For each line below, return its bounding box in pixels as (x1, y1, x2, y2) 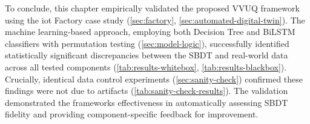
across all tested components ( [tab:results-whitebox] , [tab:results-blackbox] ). (5, 60, 287, 73)
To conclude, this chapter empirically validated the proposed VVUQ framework (5, 2, 300, 14)
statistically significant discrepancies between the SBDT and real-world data (5, 49, 288, 61)
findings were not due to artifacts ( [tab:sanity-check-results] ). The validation (5, 84, 288, 97)
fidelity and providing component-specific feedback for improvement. (5, 108, 259, 120)
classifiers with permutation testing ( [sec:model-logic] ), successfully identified (5, 37, 289, 49)
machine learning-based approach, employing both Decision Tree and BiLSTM (5, 25, 295, 38)
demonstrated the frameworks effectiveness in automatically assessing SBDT (5, 96, 288, 108)
